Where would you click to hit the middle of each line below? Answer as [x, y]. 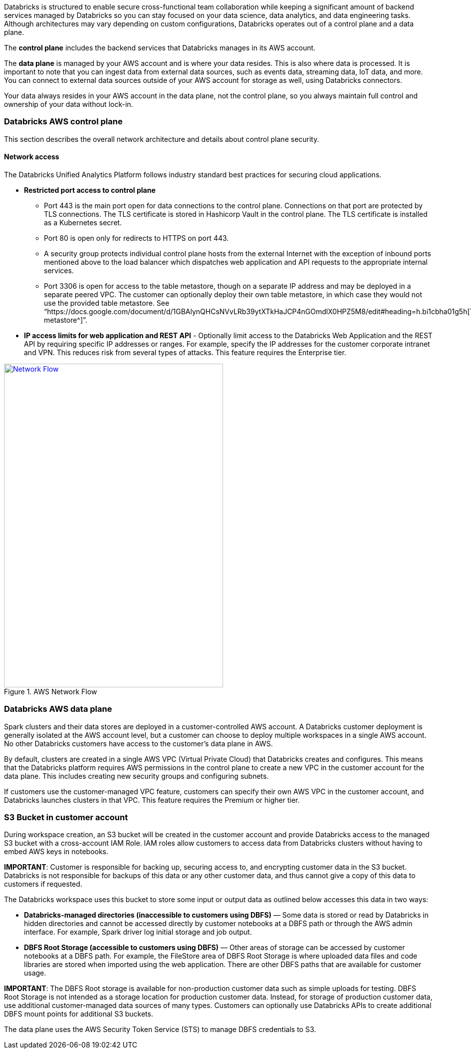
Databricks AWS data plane [58, 709]
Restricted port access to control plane [90, 190]
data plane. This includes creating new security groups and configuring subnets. [136, 776]
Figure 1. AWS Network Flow [51, 691]
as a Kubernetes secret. [83, 222]
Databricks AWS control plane [63, 122]
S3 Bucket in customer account [66, 817]
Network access [32, 157]
